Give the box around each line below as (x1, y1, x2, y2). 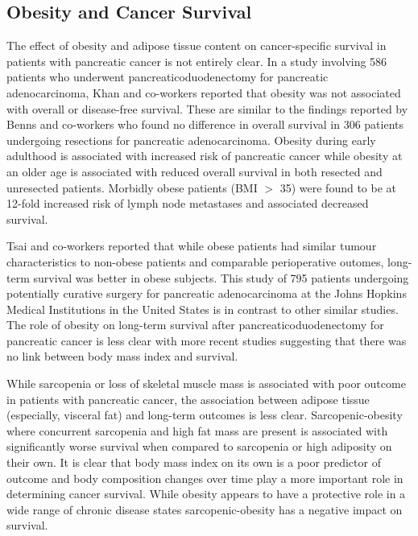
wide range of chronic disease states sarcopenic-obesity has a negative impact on (6, 501, 403, 517)
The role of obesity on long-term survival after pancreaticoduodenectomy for (6, 316, 384, 333)
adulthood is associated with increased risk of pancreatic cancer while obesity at (6, 147, 403, 164)
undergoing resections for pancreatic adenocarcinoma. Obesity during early (6, 131, 376, 148)
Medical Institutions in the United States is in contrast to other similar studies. (6, 300, 399, 317)
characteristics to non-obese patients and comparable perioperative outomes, (6, 253, 384, 270)
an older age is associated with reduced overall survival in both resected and (6, 163, 383, 179)
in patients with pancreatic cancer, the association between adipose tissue (6, 390, 370, 407)
